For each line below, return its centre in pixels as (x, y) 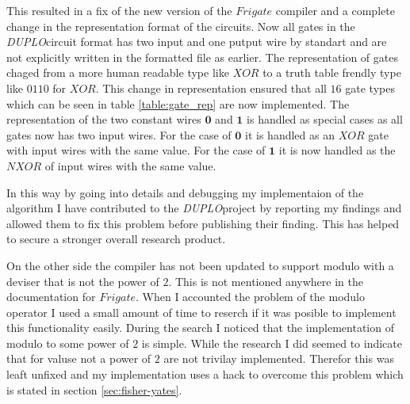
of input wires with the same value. (130, 165)
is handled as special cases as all (325, 119)
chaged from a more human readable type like (118, 72)
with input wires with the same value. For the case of (136, 150)
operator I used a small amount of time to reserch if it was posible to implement (201, 312)
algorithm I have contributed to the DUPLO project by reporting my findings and (204, 208)
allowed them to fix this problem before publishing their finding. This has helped (203, 223)
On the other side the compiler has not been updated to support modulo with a (200, 265)
